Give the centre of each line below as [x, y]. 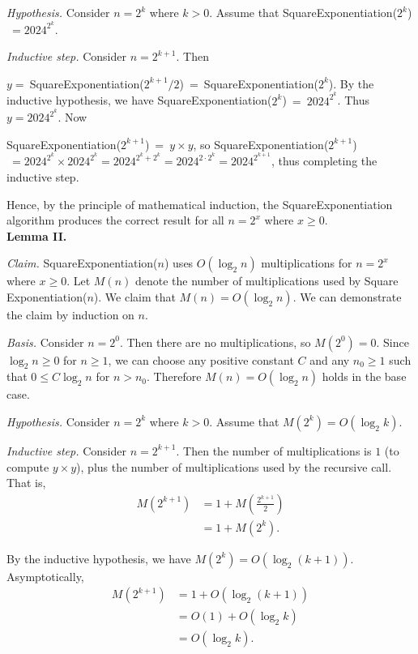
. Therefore [174, 376]
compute [28, 466]
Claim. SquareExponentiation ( [82, 263]
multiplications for [307, 263]
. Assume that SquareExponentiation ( [303, 12]
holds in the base [364, 376]
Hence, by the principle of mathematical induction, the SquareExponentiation [200, 204]
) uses [179, 263]
